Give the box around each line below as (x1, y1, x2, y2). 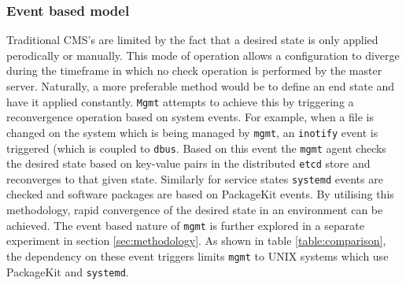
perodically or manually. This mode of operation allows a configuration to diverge (6, 46, 400, 63)
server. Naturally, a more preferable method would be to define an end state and (6, 78, 395, 94)
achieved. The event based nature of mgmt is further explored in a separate (6, 217, 364, 233)
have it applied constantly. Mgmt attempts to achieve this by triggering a (6, 93, 354, 109)
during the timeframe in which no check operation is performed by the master (6, 62, 382, 79)
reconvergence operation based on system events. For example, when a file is (6, 109, 374, 125)
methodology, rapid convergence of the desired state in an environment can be (6, 202, 383, 218)
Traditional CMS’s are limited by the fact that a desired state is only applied (6, 31, 378, 48)
